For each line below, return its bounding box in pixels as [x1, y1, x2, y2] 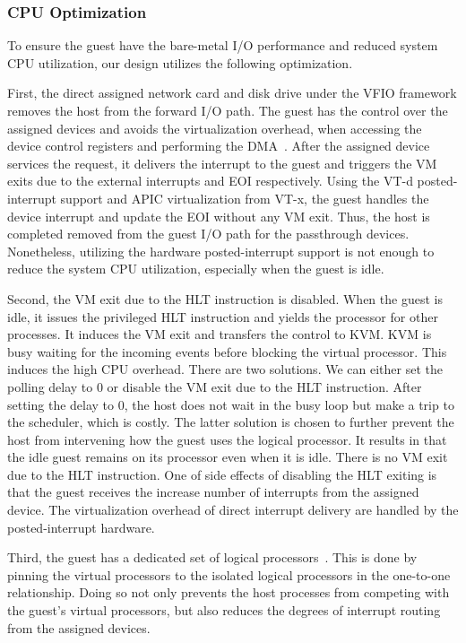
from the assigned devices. [7, 618, 151, 637]
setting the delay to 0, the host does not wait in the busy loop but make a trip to [7, 395, 454, 413]
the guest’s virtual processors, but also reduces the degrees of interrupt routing [7, 601, 441, 620]
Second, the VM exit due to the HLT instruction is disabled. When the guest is [7, 289, 443, 308]
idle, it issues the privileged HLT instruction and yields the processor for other [7, 307, 438, 326]
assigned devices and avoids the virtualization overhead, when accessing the [7, 118, 422, 137]
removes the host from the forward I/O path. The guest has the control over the [7, 101, 448, 119]
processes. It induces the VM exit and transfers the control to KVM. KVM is [7, 325, 432, 343]
